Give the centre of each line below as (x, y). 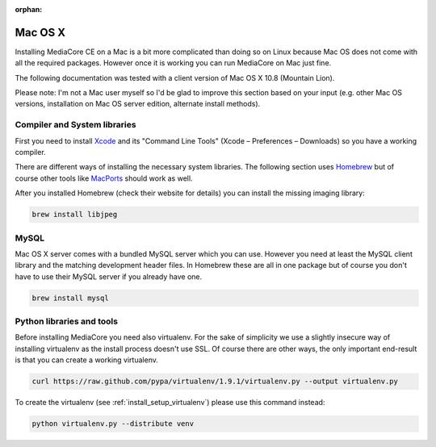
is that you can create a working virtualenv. (87, 360)
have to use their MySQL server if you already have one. (109, 276)
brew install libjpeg (75, 215)
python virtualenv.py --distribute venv (113, 424)
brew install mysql (70, 298)
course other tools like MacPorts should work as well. (104, 178)
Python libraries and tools (67, 321)
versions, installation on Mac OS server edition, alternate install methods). (138, 104)
